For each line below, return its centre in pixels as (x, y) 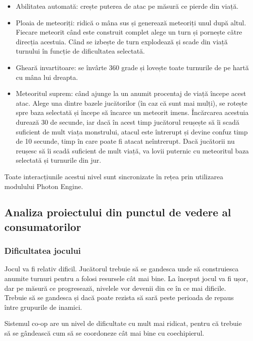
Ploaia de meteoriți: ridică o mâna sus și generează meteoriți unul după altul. (131, 22)
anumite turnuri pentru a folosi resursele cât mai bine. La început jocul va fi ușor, (126, 278)
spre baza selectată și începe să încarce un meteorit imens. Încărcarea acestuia (132, 112)
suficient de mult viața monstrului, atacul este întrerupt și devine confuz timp (132, 131)
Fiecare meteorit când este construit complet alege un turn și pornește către (129, 32)
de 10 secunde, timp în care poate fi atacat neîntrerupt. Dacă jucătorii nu (125, 141)
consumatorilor (43, 226)
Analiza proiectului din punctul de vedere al (118, 212)
